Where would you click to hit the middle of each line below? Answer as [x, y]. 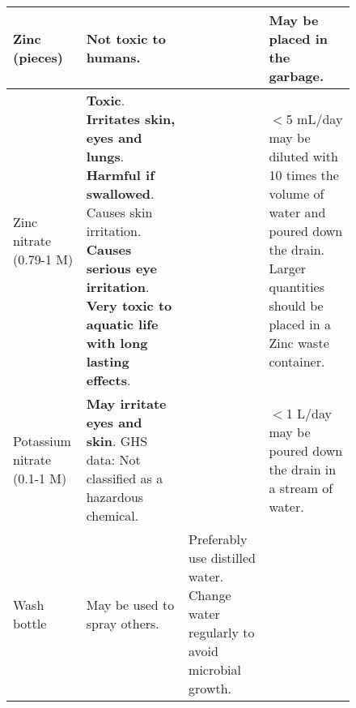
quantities [297, 287]
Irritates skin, [131, 119]
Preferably [218, 539]
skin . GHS [117, 441]
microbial [215, 669]
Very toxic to [129, 305]
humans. [113, 57]
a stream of [301, 487]
